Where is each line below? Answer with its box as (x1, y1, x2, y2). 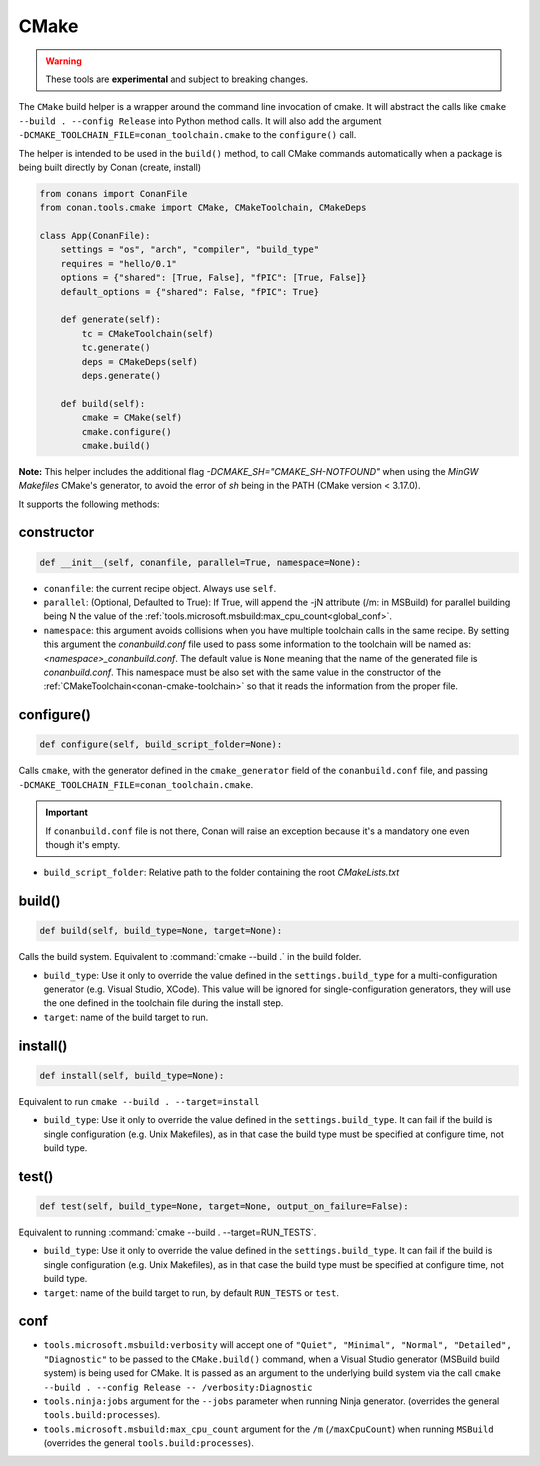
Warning (45, 55, 82, 67)
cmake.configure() (81, 426, 172, 437)
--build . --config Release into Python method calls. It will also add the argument (18, 115, 382, 127)
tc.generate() (81, 342, 151, 354)
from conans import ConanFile (39, 188, 188, 199)
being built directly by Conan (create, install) (18, 161, 202, 173)
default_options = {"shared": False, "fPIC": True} (60, 286, 320, 297)
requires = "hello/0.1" (60, 258, 177, 269)
